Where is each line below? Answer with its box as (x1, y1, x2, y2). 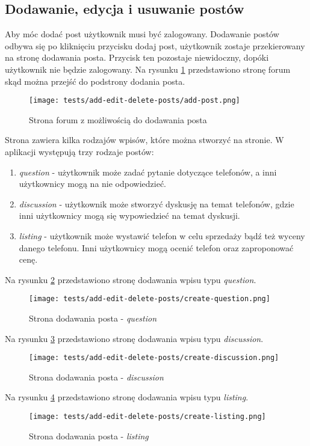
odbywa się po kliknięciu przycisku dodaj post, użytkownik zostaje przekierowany (5, 39, 305, 52)
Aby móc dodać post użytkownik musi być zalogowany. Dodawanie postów (5, 28, 279, 40)
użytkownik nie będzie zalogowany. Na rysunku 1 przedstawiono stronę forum (5, 63, 291, 75)
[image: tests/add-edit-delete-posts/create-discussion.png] (29, 353, 279, 362)
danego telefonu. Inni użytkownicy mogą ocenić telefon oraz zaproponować (19, 241, 294, 254)
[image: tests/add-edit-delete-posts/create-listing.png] (29, 412, 266, 421)
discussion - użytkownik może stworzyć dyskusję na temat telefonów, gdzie (19, 197, 294, 210)
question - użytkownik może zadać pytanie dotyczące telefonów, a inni (19, 165, 277, 178)
